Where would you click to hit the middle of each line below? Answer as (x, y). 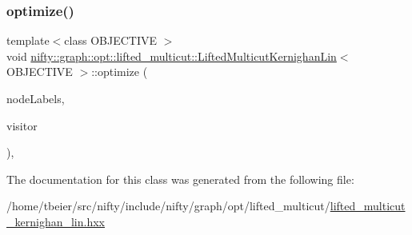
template (28, 40)
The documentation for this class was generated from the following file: (180, 179)
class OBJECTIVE (110, 40)
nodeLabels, (36, 98)
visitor (22, 125)
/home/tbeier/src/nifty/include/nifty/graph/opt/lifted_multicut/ (168, 206)
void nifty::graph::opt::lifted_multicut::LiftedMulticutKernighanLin (172, 56)
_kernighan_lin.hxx (56, 221)
